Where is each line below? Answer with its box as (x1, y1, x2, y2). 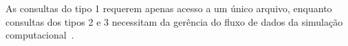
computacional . (6, 28, 74, 42)
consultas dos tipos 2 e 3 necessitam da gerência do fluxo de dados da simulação (6, 14, 343, 28)
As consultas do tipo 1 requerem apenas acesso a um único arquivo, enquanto (6, 1, 332, 15)
